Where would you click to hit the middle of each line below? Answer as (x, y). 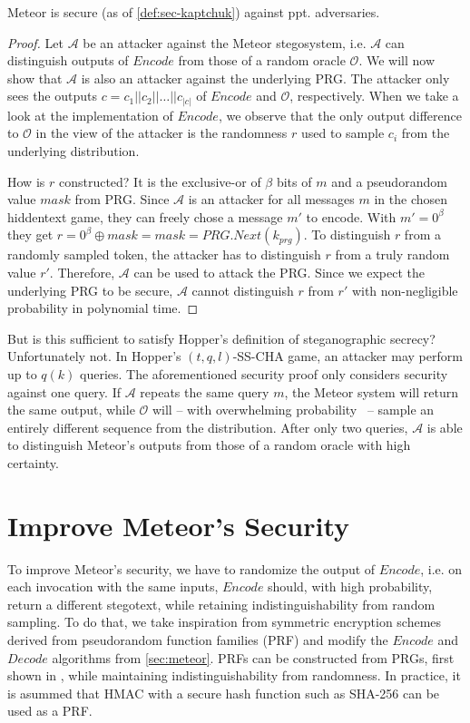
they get (30, 234)
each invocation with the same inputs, (113, 586)
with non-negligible (405, 290)
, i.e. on (441, 568)
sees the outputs (52, 96)
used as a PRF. (50, 711)
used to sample (343, 133)
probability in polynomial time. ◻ (103, 308)
